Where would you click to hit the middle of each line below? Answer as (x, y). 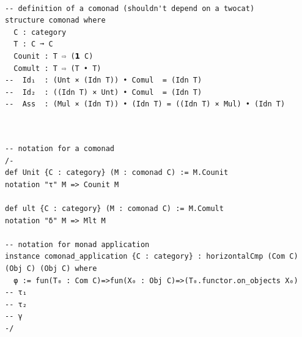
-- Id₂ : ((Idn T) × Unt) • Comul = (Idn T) (104, 92)
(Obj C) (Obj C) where (51, 269)
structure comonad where (55, 20)
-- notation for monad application (77, 244)
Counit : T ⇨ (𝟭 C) (53, 56)
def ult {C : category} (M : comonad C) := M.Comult (114, 209)
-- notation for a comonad (60, 149)
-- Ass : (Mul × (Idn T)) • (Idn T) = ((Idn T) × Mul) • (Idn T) (145, 104)
